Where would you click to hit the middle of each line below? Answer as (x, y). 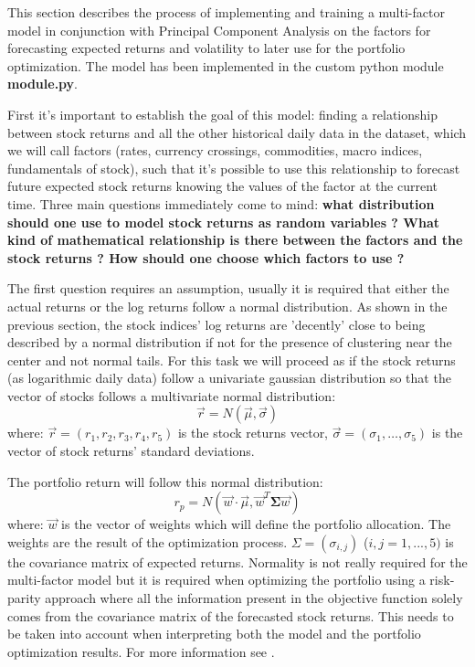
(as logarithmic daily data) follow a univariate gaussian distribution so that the (229, 378)
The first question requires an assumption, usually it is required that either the (228, 288)
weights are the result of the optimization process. (148, 541)
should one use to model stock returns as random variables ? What (224, 222)
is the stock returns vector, (253, 433)
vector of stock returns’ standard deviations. (131, 451)
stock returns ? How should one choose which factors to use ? (206, 257)
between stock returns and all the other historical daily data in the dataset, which (237, 132)
